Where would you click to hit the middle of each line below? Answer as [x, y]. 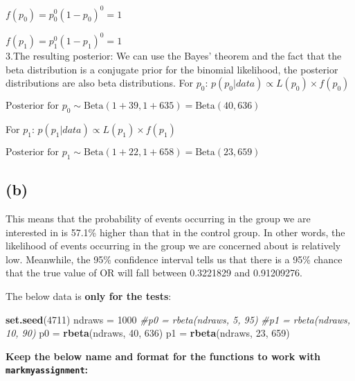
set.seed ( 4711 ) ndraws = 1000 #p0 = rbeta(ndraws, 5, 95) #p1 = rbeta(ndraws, [178, 319]
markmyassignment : [47, 370]
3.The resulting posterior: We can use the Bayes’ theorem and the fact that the [174, 55]
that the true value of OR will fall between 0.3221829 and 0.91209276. [154, 273]
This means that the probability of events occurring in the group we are [158, 218]
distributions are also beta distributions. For [100, 83]
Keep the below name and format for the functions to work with [163, 356]
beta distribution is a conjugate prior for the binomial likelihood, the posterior [172, 69]
